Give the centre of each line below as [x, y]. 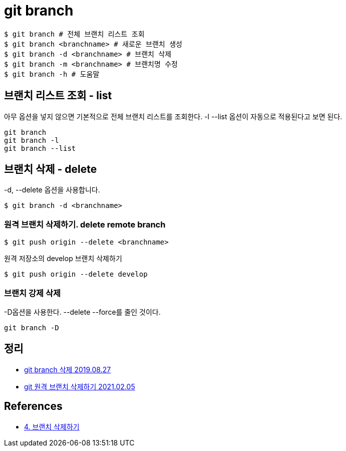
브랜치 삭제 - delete [51, 169]
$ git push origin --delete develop [76, 274]
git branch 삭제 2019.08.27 [68, 369]
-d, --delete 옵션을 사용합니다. [52, 190]
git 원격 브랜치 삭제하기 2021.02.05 [80, 386]
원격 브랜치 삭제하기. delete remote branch [85, 224]
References [33, 406]
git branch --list [40, 148]
